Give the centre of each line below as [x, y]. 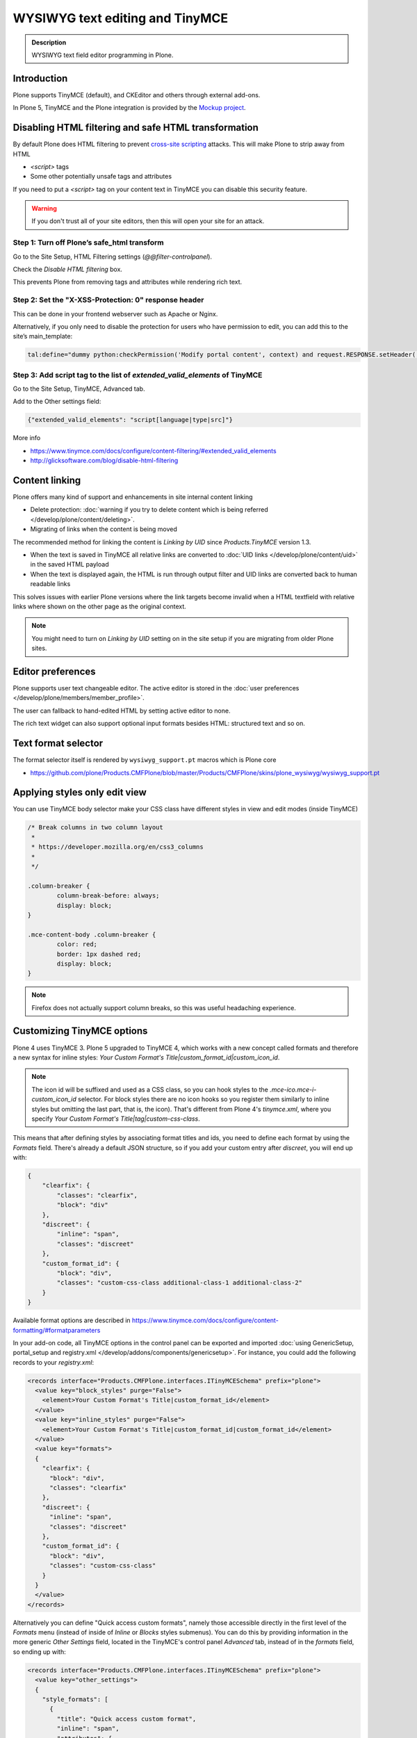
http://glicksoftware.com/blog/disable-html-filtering [104, 461]
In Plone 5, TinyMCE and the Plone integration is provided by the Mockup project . [129, 108]
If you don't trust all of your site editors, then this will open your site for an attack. [148, 221]
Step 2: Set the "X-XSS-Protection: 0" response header [108, 300]
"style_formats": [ [75, 1699]
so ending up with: [39, 1652]
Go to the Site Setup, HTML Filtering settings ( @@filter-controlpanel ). [112, 257]
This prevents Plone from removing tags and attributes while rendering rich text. [128, 282]
